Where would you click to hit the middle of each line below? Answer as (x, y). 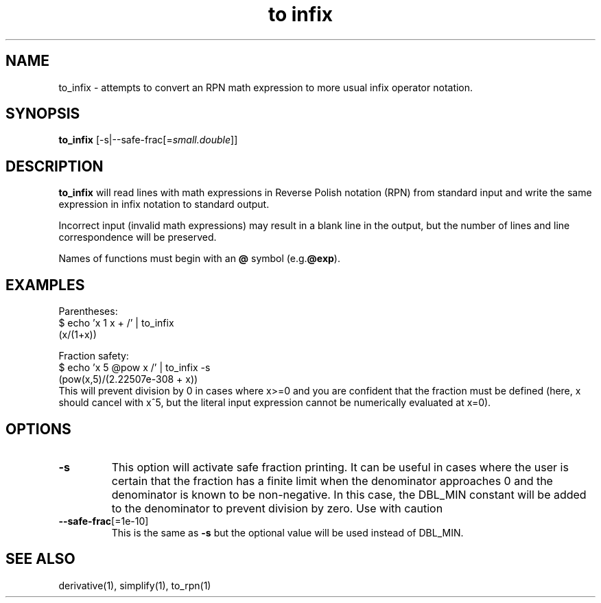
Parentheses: (88, 311)
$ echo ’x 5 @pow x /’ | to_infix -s (134, 368)
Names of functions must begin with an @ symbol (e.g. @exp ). (199, 259)
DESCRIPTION (55, 166)
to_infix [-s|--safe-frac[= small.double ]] (148, 140)
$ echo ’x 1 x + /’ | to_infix (116, 323)
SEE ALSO (40, 559)
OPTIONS (38, 429)
